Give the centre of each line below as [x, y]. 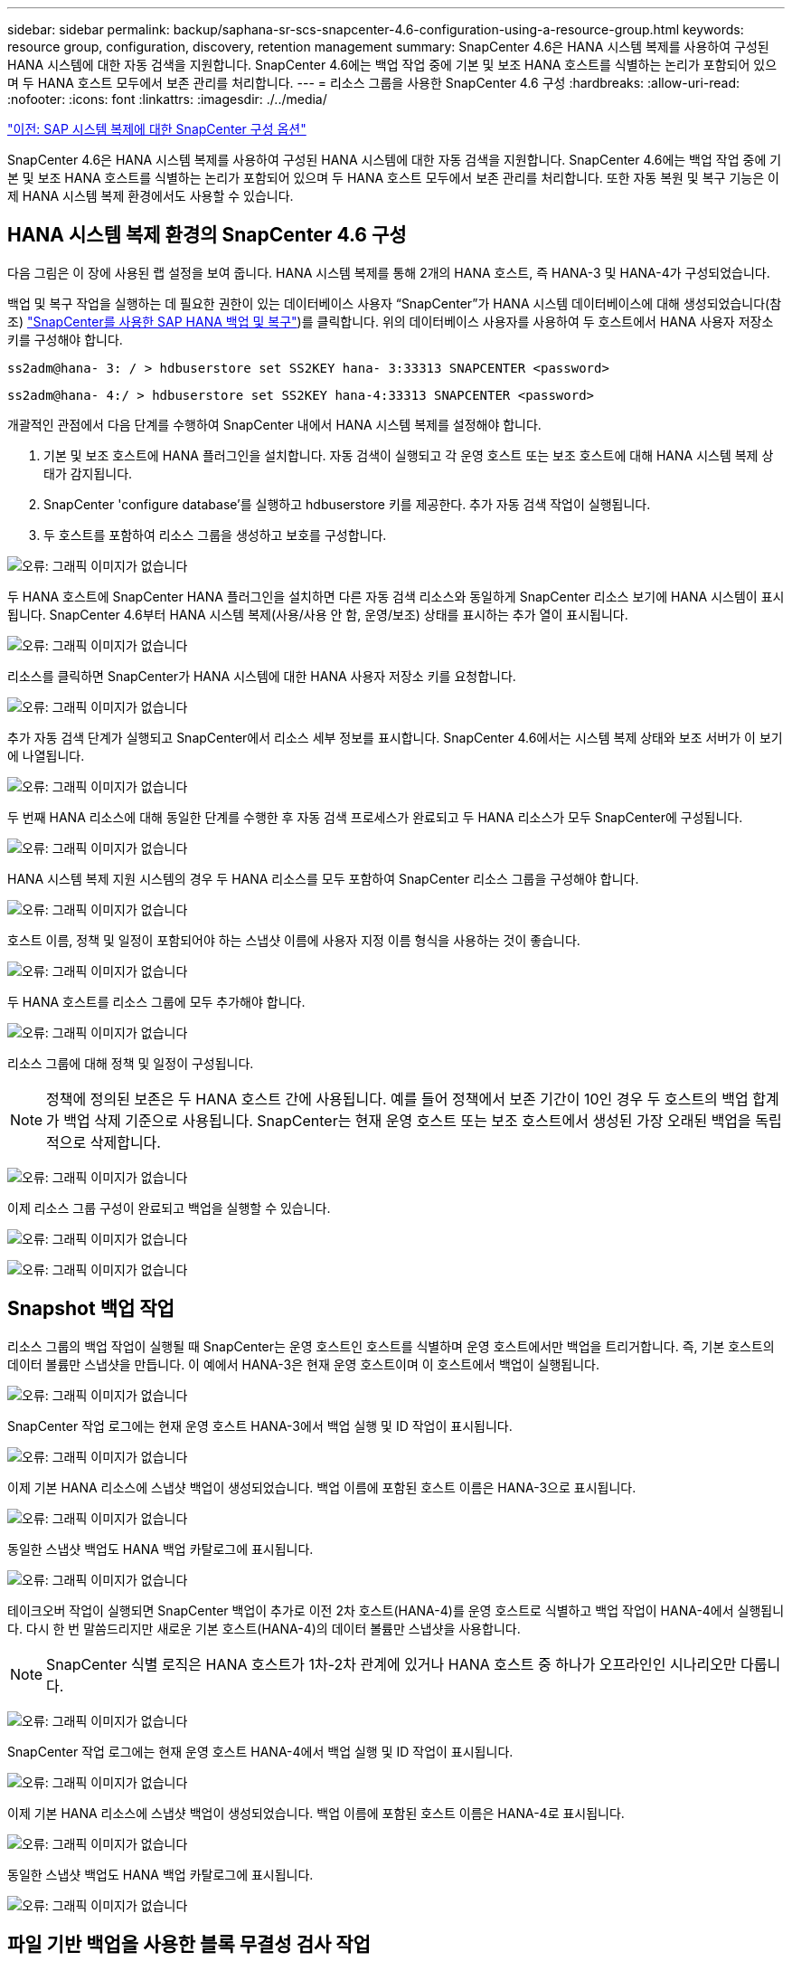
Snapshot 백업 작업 [91, 1309]
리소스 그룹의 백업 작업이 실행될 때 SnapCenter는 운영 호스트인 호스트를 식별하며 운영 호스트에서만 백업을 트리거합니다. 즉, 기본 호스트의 [391, 1346]
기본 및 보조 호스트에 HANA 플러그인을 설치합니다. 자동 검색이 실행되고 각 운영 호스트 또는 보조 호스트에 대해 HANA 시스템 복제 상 [409, 455]
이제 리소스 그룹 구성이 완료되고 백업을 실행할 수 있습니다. [169, 1208]
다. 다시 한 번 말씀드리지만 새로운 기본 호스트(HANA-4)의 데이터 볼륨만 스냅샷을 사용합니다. [264, 1628]
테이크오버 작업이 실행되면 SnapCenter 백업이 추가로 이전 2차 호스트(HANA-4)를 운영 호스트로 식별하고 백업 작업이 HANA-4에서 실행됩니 [396, 1610]
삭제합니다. [125, 1142]
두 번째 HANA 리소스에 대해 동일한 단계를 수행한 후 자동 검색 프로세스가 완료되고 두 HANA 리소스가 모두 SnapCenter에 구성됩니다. [375, 817]
